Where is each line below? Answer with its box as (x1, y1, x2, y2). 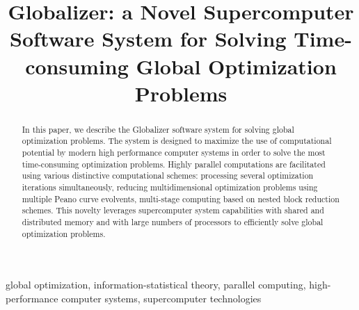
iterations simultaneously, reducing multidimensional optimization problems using (22, 181, 318, 193)
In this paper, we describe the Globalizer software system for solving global (22, 123, 294, 135)
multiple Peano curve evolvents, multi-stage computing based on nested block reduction (22, 193, 340, 204)
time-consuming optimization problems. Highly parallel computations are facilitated (22, 158, 326, 170)
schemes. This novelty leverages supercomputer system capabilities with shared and (22, 204, 324, 216)
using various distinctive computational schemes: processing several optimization (22, 170, 314, 181)
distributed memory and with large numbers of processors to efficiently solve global (22, 215, 324, 227)
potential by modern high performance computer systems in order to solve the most (22, 147, 326, 158)
